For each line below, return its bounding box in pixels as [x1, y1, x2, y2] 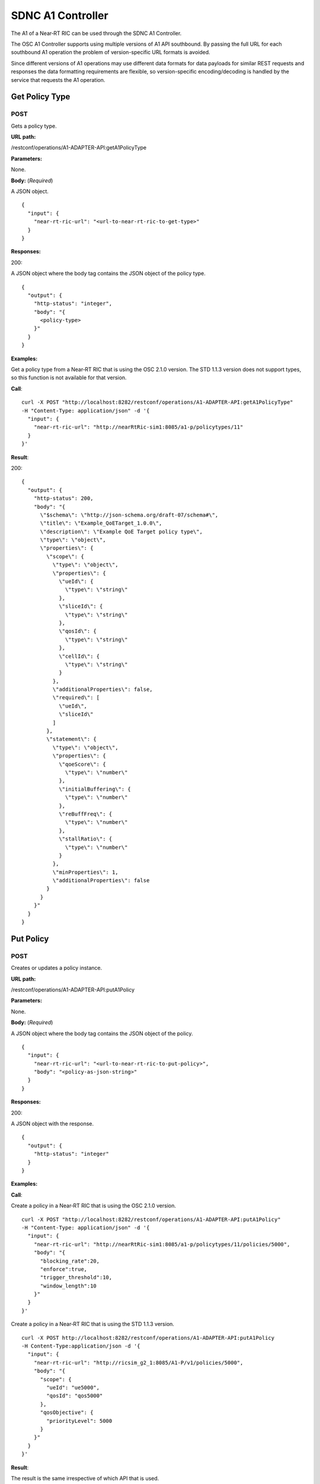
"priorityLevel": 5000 [46, 1418, 113, 1424]
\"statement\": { [46, 736, 97, 743]
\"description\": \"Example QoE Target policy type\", [40, 528, 203, 535]
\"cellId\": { [59, 653, 100, 659]
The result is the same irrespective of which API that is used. [11, 1475, 159, 1482]
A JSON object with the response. [11, 1120, 94, 1127]
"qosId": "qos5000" [46, 1393, 103, 1399]
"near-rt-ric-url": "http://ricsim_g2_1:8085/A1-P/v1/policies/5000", [33, 1359, 244, 1366]
